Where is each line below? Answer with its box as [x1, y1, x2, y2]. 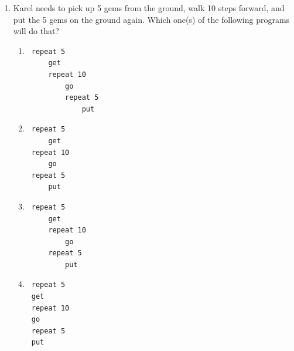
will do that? [13, 25, 59, 37]
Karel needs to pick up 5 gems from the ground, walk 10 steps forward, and [13, 2, 285, 14]
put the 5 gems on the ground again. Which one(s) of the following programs [13, 13, 290, 25]
